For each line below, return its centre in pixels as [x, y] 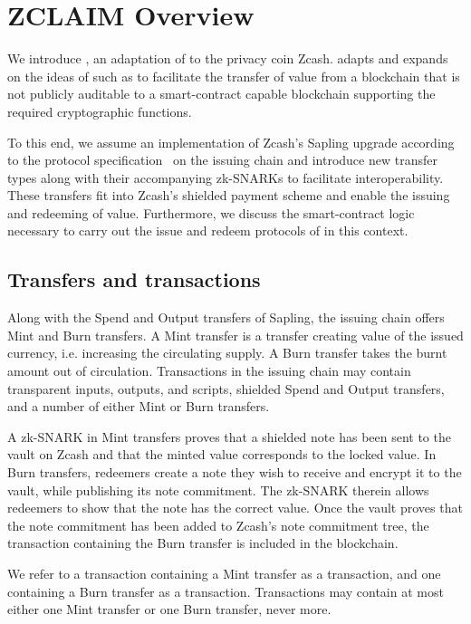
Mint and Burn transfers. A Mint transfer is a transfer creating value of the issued [235, 335]
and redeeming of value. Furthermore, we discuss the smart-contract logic [211, 212]
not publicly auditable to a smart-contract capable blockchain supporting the [221, 94]
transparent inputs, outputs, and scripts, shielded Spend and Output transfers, [226, 388]
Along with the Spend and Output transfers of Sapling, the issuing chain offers [226, 317]
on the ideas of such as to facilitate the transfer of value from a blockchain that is [234, 76]
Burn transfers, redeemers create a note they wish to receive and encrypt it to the [235, 472]
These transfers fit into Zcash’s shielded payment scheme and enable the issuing [229, 195]
